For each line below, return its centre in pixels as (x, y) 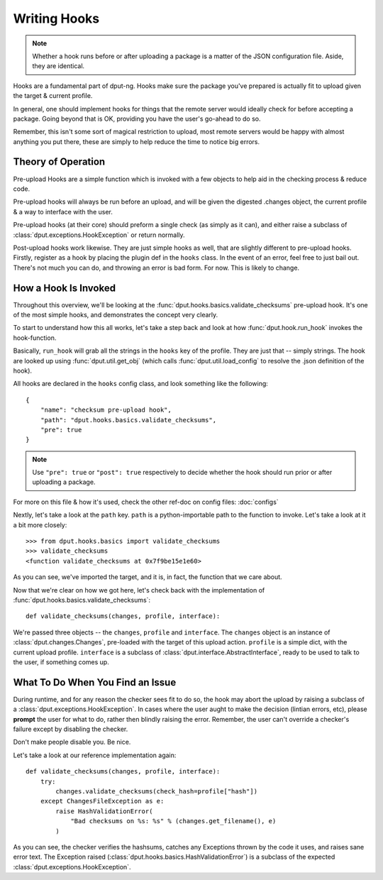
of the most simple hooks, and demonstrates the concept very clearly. (116, 315)
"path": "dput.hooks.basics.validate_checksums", (128, 420)
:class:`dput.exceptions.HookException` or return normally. (99, 235)
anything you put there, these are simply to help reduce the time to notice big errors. (137, 141)
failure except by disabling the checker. (71, 729)
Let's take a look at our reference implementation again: (95, 755)
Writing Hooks (56, 18)
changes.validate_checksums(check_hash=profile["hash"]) (157, 791)
